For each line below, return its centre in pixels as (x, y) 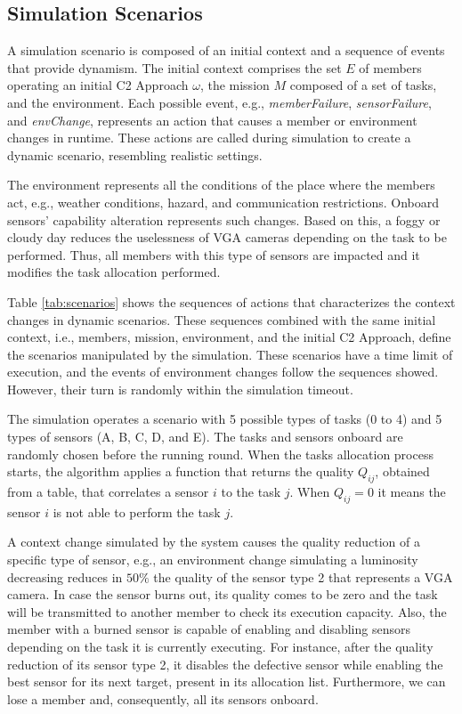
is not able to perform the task (137, 511)
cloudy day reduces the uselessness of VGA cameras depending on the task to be (227, 237)
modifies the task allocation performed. (114, 272)
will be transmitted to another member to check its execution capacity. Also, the (227, 611)
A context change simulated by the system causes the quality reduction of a (214, 542)
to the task (251, 492)
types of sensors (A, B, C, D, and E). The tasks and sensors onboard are (205, 437)
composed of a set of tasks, (363, 85)
